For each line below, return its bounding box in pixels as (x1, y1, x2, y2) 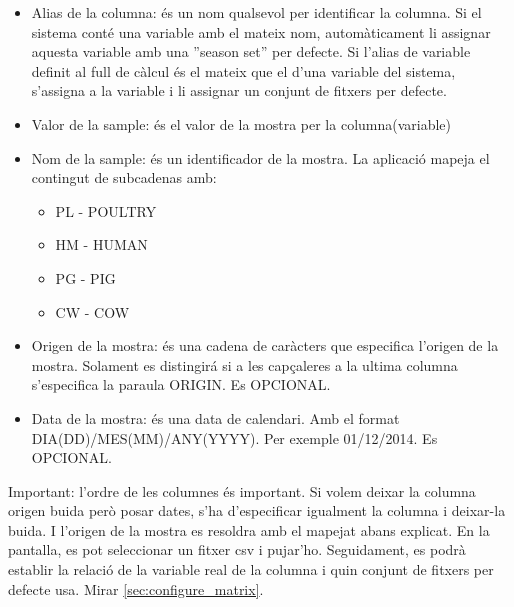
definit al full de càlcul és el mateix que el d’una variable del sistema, (31, 60, 456, 81)
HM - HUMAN (55, 234, 148, 255)
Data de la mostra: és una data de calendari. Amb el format (31, 407, 400, 428)
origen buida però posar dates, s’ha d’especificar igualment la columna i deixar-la (8, 500, 506, 521)
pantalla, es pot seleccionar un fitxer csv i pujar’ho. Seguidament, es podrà (8, 539, 466, 560)
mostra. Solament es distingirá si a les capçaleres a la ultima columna (31, 354, 458, 375)
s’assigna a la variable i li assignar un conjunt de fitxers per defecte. (31, 80, 447, 101)
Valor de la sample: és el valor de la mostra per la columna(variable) (31, 113, 452, 134)
